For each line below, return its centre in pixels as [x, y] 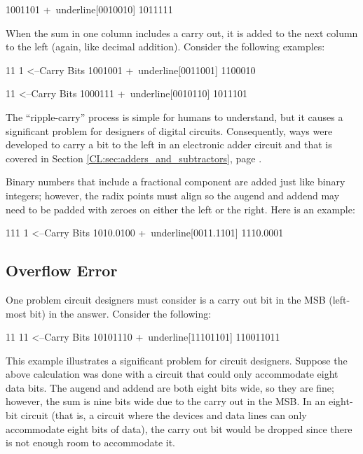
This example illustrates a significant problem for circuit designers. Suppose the [177, 360]
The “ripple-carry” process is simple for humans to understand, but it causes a [174, 116]
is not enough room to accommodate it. [90, 442]
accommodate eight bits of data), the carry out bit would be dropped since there [179, 428]
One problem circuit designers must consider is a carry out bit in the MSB [166, 299]
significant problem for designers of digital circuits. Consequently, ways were [169, 130]
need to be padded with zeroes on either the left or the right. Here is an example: [180, 209]
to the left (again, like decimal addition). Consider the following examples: [165, 47]
